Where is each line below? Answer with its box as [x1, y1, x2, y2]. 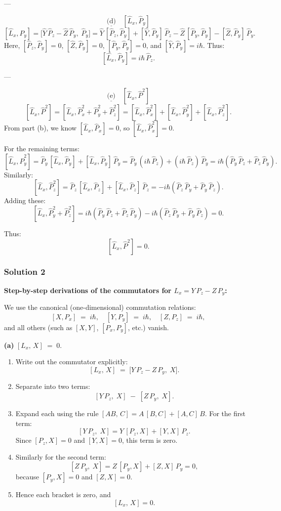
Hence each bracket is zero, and [15, 489, 111, 500]
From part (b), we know [4, 123, 77, 133]
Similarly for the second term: [15, 451, 106, 462]
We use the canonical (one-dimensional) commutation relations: [4, 302, 196, 312]
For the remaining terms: [4, 143, 80, 154]
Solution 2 [4, 265, 45, 278]
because [15, 471, 39, 482]
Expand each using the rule [15, 408, 99, 419]
